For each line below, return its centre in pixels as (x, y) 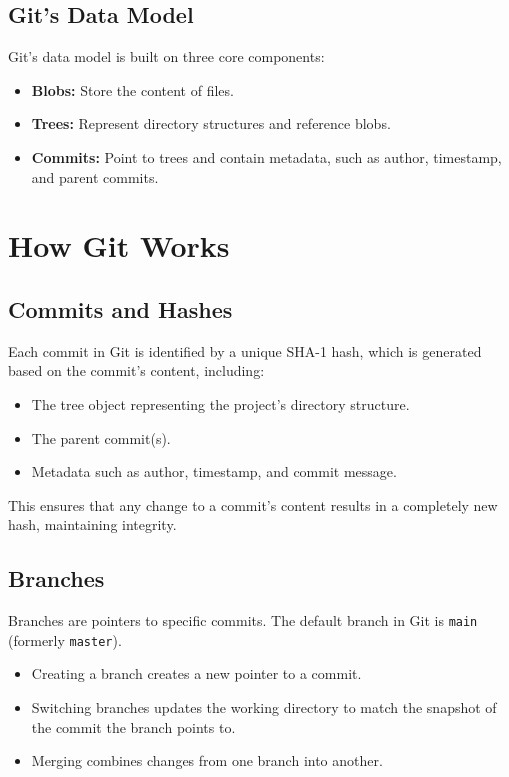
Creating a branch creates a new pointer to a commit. (196, 673)
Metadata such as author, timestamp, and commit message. (214, 471)
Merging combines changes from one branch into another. (207, 760)
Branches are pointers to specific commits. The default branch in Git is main (243, 620)
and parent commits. (95, 176)
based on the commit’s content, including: (136, 370)
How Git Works (119, 245)
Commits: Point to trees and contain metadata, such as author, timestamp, (266, 156)
